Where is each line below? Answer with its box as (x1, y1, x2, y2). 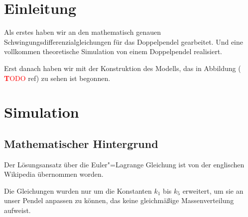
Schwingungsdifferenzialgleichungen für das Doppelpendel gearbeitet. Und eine (4, 36, 244, 47)
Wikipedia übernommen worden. (4, 169, 104, 179)
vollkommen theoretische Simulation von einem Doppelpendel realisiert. (4, 46, 222, 57)
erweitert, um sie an (182, 185, 244, 196)
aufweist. (4, 205, 31, 216)
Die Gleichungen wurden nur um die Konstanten (4, 185, 152, 196)
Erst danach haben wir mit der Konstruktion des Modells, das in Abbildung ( (4, 63, 241, 73)
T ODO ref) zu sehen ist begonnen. (4, 72, 111, 83)
